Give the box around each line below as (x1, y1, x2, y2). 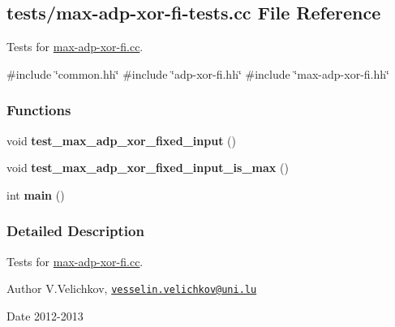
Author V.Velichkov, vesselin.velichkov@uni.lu (6, 280, 257, 297)
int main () (6, 186, 65, 203)
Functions (6, 100, 71, 120)
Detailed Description (6, 221, 144, 241)
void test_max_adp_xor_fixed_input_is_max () (6, 159, 289, 176)
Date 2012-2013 (6, 307, 84, 324)
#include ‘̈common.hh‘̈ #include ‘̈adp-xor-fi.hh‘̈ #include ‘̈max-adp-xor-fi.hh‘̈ (6, 65, 389, 82)
